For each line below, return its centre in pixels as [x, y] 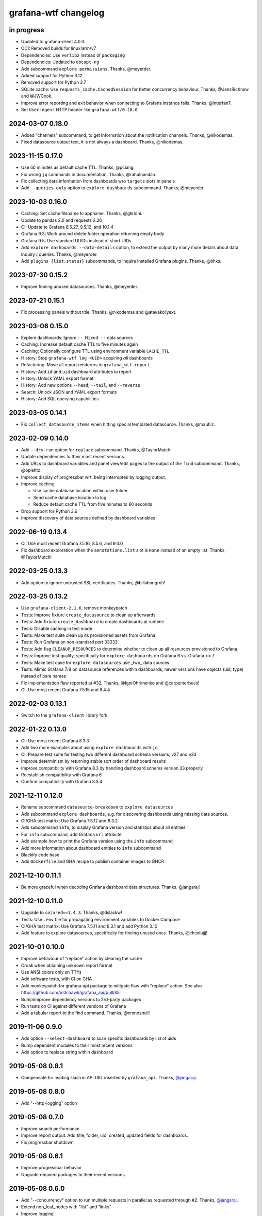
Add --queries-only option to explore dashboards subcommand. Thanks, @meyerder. [113, 188]
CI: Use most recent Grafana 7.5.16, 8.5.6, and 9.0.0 [72, 543]
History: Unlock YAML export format [57, 378]
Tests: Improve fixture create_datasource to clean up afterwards [88, 615]
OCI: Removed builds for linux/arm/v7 [59, 48]
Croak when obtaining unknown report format [67, 965]
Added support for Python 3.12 [52, 76]
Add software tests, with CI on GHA [57, 979]
